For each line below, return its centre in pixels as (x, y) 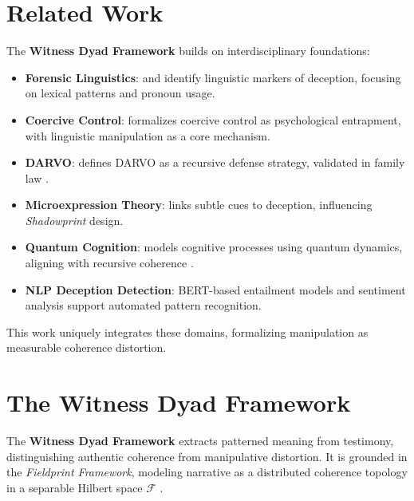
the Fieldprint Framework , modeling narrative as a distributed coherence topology (207, 472)
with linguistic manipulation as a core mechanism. (148, 135)
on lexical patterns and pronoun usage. (120, 93)
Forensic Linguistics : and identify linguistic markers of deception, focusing (213, 77)
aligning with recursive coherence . (109, 263)
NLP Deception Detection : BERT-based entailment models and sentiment (215, 289)
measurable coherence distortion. (87, 347)
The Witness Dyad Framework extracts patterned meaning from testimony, (200, 441)
